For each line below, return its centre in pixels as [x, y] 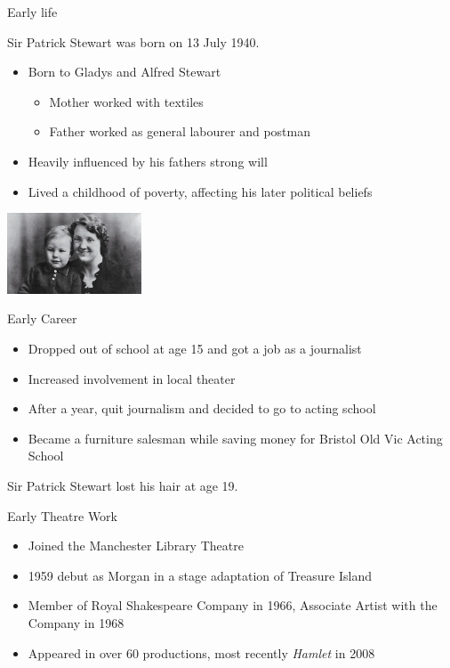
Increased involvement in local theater [132, 378]
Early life [32, 12]
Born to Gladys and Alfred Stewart [125, 72]
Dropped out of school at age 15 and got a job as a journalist [195, 349]
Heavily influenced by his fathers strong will [148, 161]
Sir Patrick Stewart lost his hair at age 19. [123, 486]
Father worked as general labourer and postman [180, 131]
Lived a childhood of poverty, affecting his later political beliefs [200, 191]
